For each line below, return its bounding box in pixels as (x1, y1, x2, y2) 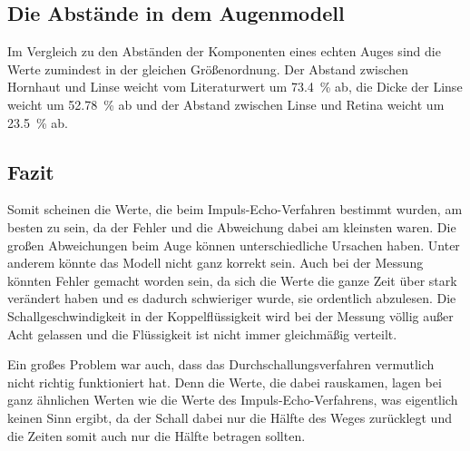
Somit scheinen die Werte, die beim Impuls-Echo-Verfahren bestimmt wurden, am (7, 200, 463, 219)
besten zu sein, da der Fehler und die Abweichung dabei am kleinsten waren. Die (7, 217, 456, 236)
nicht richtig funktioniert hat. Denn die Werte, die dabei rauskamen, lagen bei (7, 372, 442, 391)
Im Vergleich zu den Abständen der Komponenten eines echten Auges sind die (7, 42, 441, 61)
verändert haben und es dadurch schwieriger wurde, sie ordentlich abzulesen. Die (7, 289, 456, 308)
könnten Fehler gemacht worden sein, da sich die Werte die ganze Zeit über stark (7, 270, 457, 289)
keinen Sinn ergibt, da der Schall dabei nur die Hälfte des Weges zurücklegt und (7, 407, 452, 426)
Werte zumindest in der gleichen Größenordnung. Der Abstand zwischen (7, 59, 409, 78)
